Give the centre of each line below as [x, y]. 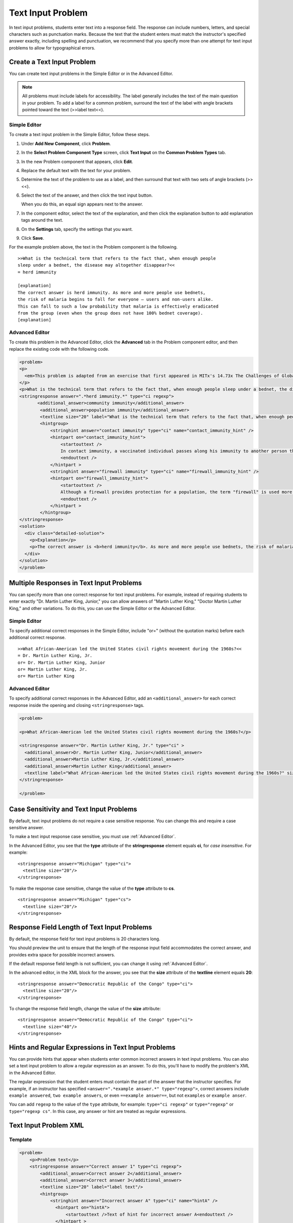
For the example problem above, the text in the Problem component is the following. [93, 247]
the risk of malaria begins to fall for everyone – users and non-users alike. [115, 299]
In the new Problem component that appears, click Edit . [77, 161]
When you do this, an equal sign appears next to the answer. [82, 204]
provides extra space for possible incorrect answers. [62, 954]
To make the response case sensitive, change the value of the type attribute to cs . [92, 888]
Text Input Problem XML [46, 1125]
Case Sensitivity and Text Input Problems [73, 809]
